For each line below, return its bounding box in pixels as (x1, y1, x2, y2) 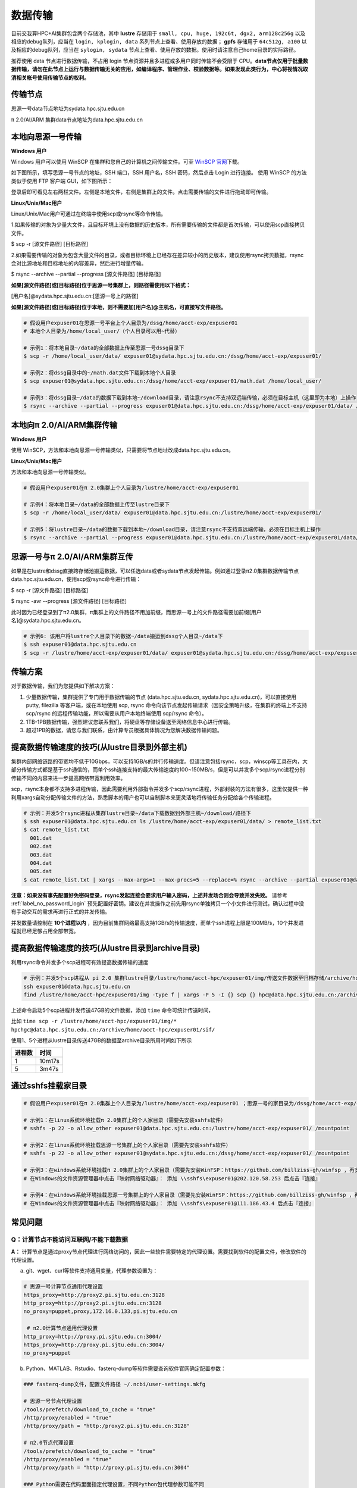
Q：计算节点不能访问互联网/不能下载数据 (11, 1236, 128, 1244)
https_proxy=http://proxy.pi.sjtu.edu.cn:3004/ (23, 1342, 165, 1348)
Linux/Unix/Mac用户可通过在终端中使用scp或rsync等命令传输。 (11, 210, 167, 217)
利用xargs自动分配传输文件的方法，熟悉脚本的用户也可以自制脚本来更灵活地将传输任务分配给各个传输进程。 (11, 793, 275, 801)
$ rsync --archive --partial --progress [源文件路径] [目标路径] (11, 271, 161, 278)
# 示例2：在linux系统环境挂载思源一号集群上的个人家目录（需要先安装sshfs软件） (23, 1142, 231, 1149)
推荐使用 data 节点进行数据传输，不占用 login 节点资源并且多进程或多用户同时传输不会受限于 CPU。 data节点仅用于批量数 (11, 57, 309, 64)
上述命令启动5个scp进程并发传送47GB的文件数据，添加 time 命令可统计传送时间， (11, 1006, 214, 1014)
